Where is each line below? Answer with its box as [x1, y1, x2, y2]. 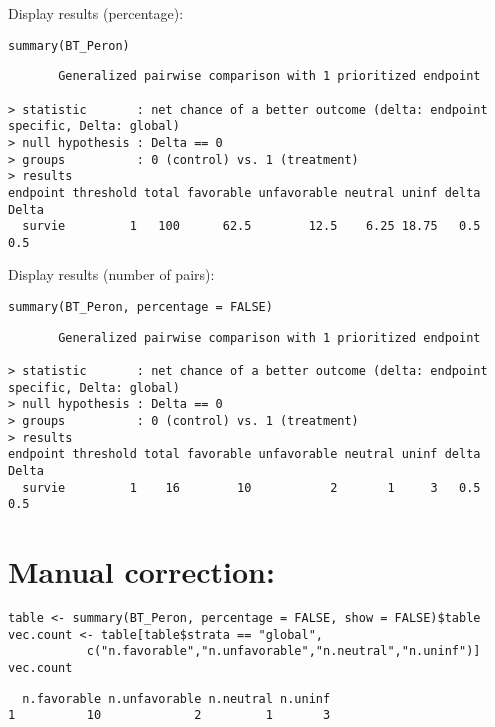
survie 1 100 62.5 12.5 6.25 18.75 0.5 [22, 219, 481, 234]
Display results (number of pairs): [8, 264, 215, 285]
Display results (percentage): [8, 3, 184, 23]
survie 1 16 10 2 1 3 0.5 [22, 480, 481, 495]
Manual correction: [8, 551, 275, 592]
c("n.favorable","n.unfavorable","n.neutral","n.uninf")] [86, 644, 481, 659]
